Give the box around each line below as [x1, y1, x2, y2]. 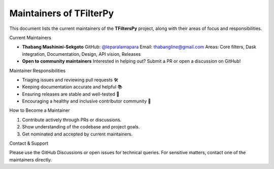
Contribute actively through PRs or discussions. [22, 117, 122, 123]
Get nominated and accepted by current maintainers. [22, 131, 133, 137]
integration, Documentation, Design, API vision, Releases [22, 51, 141, 57]
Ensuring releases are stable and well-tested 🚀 [22, 91, 120, 97]
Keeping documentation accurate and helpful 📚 [22, 84, 123, 90]
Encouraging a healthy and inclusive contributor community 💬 [22, 98, 151, 104]
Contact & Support [9, 140, 48, 147]
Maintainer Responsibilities [9, 67, 66, 74]
